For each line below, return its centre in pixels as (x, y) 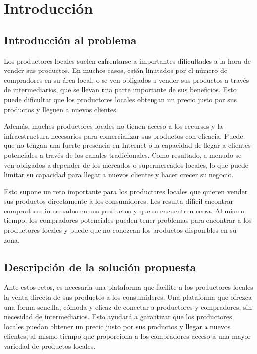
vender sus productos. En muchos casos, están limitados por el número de (116, 70)
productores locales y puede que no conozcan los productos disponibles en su (120, 230)
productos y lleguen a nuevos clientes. (61, 109)
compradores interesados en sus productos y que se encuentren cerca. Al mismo (124, 210)
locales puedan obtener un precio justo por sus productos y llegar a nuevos (117, 326)
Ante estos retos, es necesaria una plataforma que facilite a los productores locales (128, 287)
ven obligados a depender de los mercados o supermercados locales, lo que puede (126, 165)
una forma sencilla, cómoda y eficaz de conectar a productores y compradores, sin (128, 307)
